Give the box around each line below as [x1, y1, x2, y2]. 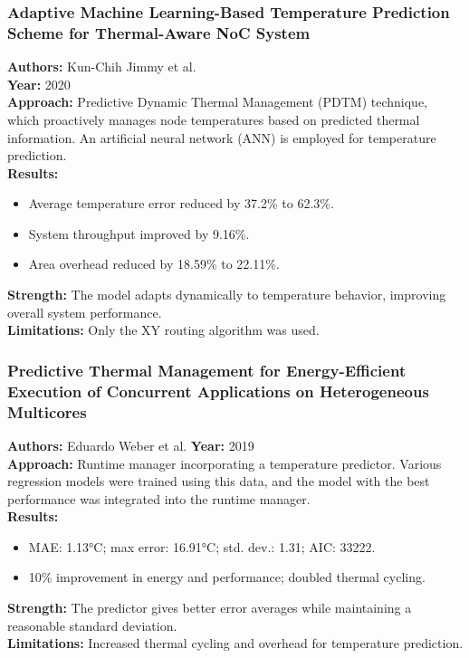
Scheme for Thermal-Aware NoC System [7, 21, 311, 43]
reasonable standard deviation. [7, 615, 177, 634]
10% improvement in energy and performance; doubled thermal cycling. [28, 567, 426, 586]
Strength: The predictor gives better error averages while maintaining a [7, 598, 412, 617]
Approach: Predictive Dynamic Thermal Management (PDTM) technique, [7, 92, 428, 111]
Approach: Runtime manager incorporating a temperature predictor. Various [7, 453, 442, 472]
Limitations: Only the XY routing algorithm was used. [7, 320, 320, 339]
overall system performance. [7, 302, 162, 321]
